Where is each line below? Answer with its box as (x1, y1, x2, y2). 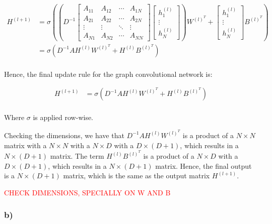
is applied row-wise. (33, 112, 94, 123)
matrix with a (4, 140, 47, 150)
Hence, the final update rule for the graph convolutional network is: (4, 68, 213, 79)
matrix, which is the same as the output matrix (63, 170, 210, 181)
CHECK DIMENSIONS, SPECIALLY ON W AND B (4, 187, 171, 197)
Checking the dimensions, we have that (4, 130, 124, 140)
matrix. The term (50, 151, 104, 161)
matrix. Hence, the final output (155, 160, 252, 171)
